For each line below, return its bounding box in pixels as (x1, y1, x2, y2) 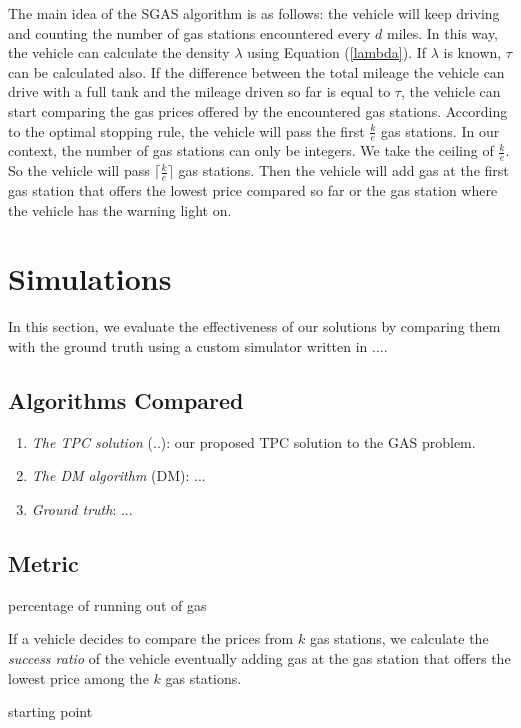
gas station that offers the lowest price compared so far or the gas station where (8, 180, 498, 201)
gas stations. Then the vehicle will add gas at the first (178, 160, 509, 181)
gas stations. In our (381, 120, 500, 141)
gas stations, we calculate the (309, 628, 489, 649)
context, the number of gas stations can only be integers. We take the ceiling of (8, 140, 494, 161)
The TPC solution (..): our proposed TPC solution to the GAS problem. (31, 431, 476, 452)
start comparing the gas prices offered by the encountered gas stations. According (8, 100, 508, 121)
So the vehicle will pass (8, 160, 150, 181)
